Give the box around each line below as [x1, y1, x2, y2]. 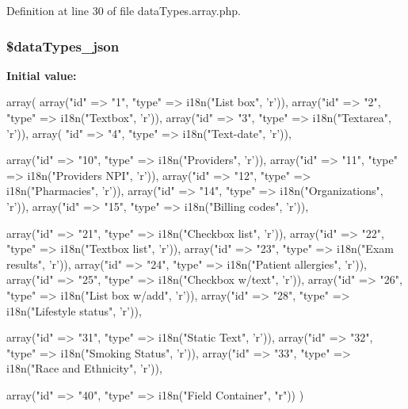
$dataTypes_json [6, 36, 120, 55]
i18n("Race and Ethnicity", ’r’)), [6, 360, 162, 377]
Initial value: [6, 67, 77, 83]
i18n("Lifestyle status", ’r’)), [6, 302, 142, 319]
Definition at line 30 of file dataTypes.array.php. [6, 2, 241, 18]
